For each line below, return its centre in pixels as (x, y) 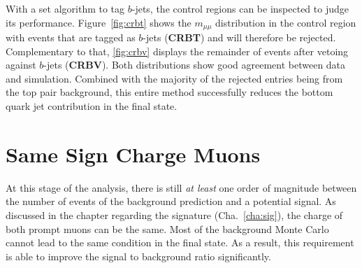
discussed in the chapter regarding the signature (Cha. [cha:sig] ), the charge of (174, 214)
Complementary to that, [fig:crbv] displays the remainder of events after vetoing (177, 51)
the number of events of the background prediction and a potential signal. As (171, 201)
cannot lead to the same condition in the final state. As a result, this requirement (180, 242)
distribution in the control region (286, 22)
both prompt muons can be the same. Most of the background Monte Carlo (167, 228)
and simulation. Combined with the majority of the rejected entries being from (174, 78)
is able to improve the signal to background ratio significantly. (138, 256)
